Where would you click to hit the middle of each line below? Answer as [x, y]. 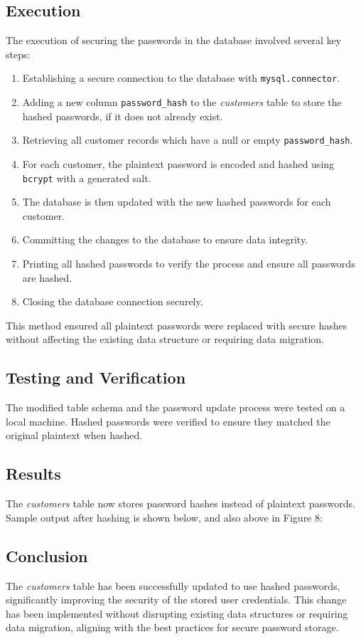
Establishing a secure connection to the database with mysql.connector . [181, 78]
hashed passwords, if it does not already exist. [123, 116]
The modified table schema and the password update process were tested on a [176, 407]
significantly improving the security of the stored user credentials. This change [176, 600]
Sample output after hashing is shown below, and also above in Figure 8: [164, 517]
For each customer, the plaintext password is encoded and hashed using [178, 163]
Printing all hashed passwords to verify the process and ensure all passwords [189, 263]
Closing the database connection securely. [113, 301]
